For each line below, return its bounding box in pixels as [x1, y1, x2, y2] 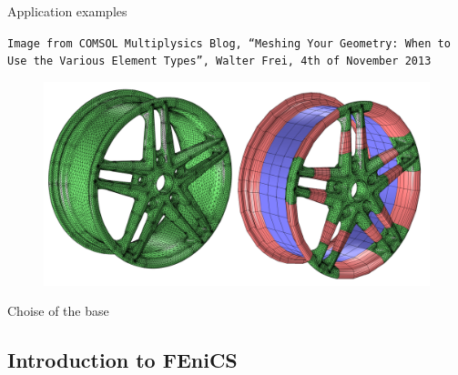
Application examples [7, 2, 127, 20]
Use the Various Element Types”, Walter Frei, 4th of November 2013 [7, 55, 432, 68]
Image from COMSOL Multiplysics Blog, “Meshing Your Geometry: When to [7, 36, 451, 50]
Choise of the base [7, 301, 109, 320]
